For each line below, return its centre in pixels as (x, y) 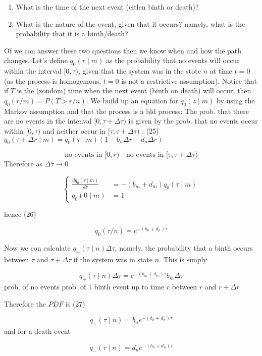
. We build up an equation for (132, 100)
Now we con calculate (37, 247)
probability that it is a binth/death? (72, 34)
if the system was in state (113, 259)
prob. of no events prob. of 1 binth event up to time (84, 286)
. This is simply (183, 259)
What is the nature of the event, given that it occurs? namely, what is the (130, 23)
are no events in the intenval (48, 121)
